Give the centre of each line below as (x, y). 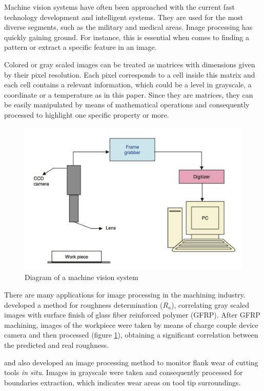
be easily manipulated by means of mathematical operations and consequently (127, 105)
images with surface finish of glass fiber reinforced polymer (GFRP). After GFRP (132, 315)
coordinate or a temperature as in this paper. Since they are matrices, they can (129, 94)
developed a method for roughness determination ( (84, 304)
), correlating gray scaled (210, 304)
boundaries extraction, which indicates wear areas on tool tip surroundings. (123, 382)
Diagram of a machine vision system (82, 277)
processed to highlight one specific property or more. (87, 114)
